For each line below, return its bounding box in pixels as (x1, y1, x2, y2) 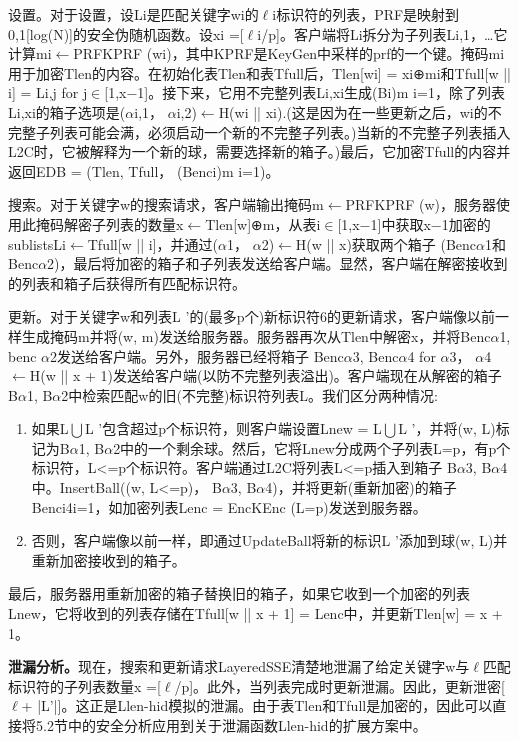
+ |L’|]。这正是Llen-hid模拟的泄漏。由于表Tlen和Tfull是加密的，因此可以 (21, 695, 493, 716)
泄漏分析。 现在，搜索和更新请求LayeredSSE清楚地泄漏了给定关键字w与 (8, 656, 470, 677)
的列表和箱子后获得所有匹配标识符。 (8, 272, 246, 293)
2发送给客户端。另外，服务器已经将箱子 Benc (50, 345, 344, 366)
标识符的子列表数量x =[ (8, 675, 161, 696)
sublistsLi (8, 233, 66, 254)
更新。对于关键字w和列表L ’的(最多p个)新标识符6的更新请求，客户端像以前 (8, 306, 496, 327)
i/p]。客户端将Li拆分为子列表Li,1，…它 (257, 23, 508, 44)
